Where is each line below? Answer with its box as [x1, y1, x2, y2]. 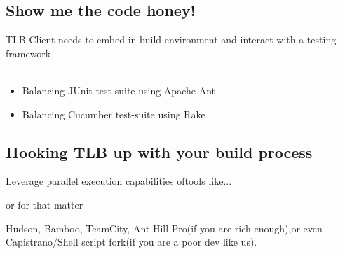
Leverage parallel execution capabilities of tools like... [6, 174, 232, 188]
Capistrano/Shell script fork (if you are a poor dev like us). [6, 234, 257, 249]
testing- [306, 32, 339, 47]
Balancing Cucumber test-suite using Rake [22, 106, 205, 121]
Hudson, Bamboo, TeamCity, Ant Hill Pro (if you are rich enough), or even [6, 220, 323, 235]
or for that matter [6, 197, 83, 211]
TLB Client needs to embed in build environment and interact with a [6, 32, 304, 47]
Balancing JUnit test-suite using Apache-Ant [22, 83, 215, 97]
